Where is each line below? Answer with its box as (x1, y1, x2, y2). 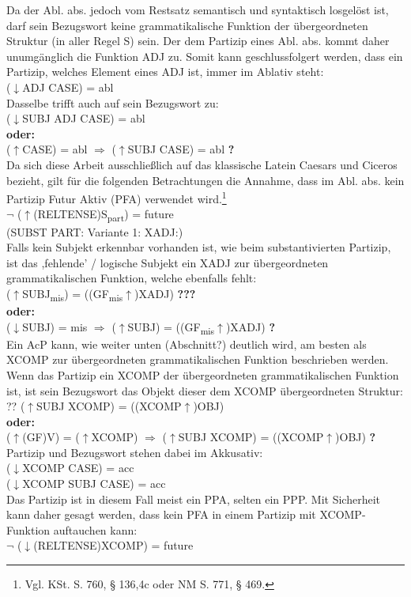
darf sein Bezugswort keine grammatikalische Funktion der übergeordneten (6, 17, 368, 33)
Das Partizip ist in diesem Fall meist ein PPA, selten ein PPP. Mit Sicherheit (6, 490, 380, 507)
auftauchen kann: (53, 521, 138, 538)
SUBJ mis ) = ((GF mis (22, 285, 123, 304)
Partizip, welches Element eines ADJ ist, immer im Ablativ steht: (6, 63, 324, 80)
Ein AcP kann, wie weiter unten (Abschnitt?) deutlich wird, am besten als (6, 335, 367, 352)
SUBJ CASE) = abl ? (127, 141, 235, 157)
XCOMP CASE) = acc (22, 459, 134, 476)
